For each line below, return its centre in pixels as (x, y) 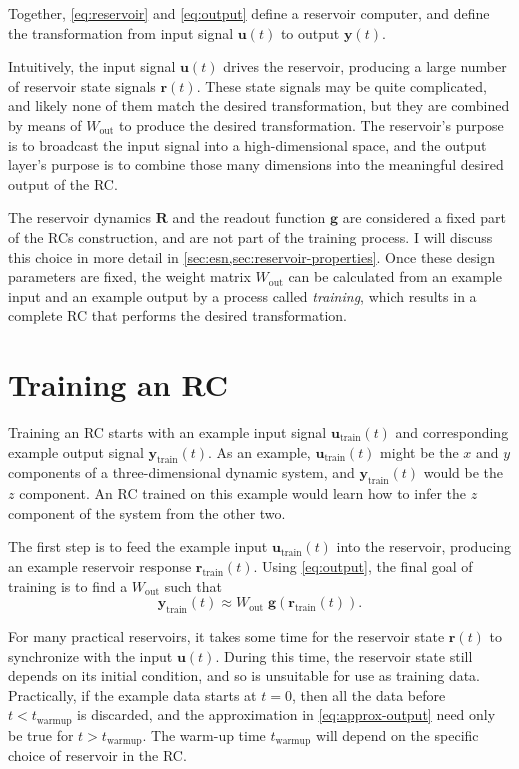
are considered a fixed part (424, 217)
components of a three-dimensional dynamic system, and (181, 472)
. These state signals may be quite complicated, (342, 85)
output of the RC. (63, 183)
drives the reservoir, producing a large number (365, 66)
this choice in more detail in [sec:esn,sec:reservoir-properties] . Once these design (251, 256)
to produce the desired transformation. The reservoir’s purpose (311, 124)
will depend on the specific (397, 734)
